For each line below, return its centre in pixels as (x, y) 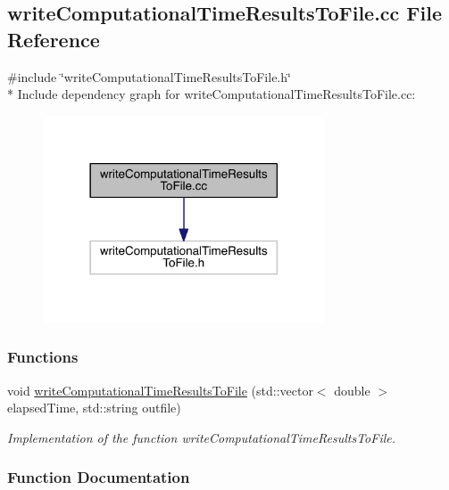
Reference (54, 39)
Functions (43, 357)
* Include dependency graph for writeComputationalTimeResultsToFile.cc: (212, 94)
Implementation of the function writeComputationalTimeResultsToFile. (202, 437)
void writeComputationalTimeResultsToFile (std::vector (160, 390)
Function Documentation (99, 477)
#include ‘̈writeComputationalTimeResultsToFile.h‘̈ (149, 76)
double (352, 390)
